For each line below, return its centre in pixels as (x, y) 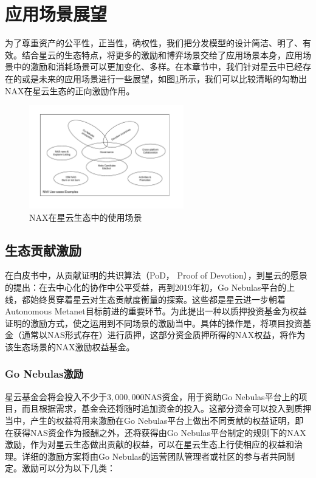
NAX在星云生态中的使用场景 (86, 217)
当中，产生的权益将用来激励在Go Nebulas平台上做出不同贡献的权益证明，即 (154, 420)
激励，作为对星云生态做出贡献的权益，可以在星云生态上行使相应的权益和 (149, 444)
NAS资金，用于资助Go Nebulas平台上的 (222, 396)
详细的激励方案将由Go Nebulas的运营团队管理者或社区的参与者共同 (154, 456)
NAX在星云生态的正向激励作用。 (70, 90)
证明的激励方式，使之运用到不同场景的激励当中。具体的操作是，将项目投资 (154, 323)
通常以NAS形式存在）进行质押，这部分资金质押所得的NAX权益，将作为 (163, 335)
